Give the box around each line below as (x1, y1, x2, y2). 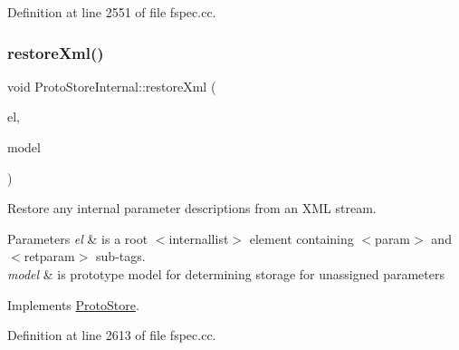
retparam (24, 247, 75, 266)
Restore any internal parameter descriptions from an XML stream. (7, 199, 377, 218)
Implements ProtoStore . (7, 295, 139, 314)
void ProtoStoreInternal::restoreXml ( (7, 76, 216, 95)
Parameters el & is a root (7, 228, 148, 248)
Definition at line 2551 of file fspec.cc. (7, 3, 216, 21)
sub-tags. (96, 247, 146, 266)
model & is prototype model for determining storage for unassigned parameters (7, 264, 445, 283)
